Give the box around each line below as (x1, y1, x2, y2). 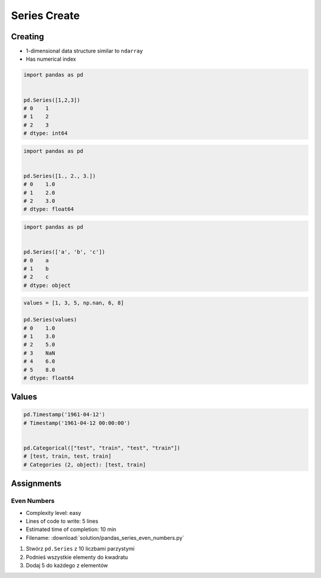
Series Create (11, 9, 80, 22)
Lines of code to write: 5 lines (26, 517, 99, 524)
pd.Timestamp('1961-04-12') (23, 411, 105, 418)
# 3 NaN (23, 349, 55, 357)
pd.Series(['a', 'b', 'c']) (23, 249, 105, 255)
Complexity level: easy (26, 509, 81, 516)
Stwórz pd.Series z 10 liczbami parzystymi (26, 545, 135, 552)
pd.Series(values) (23, 316, 77, 323)
